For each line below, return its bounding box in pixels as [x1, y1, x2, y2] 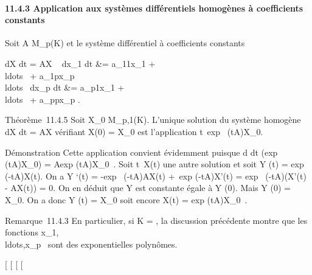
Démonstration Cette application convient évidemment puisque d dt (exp [5, 145, 278, 158]
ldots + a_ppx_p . [5, 92, 80, 105]
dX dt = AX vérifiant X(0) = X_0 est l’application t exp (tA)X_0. [5, 125, 263, 137]
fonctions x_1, [5, 226, 59, 238]
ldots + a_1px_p [5, 69, 75, 82]
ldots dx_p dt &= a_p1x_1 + [5, 81, 125, 94]
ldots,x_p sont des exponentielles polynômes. [5, 237, 178, 250]
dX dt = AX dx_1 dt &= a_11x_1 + [5, 57, 156, 69]
